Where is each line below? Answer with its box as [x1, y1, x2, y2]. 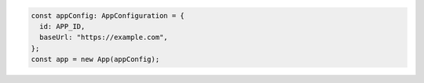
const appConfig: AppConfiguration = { [31, 11, 185, 20]
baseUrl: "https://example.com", [39, 33, 168, 42]
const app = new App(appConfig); [31, 55, 160, 64]
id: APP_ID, [39, 22, 86, 31]
